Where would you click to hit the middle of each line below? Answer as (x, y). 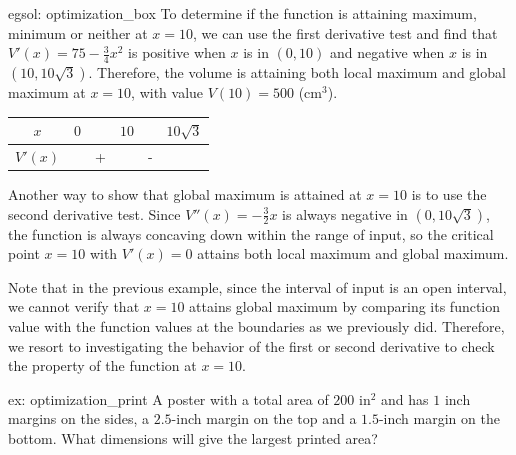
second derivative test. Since (94, 213)
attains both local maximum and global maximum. (353, 253)
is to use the (449, 194)
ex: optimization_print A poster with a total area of (168, 398)
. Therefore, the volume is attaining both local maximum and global (297, 72)
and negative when (387, 52)
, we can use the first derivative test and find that (345, 32)
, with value (167, 92)
